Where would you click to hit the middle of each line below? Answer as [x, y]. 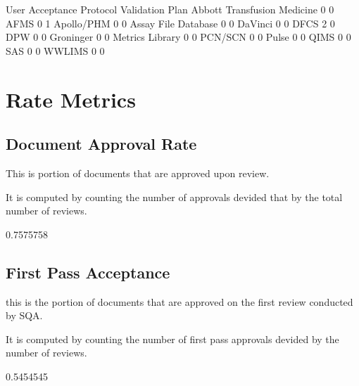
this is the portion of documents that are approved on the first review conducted [179, 301]
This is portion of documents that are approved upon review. [138, 173]
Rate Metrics [71, 99]
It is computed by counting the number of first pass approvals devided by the [172, 339]
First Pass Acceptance [88, 272]
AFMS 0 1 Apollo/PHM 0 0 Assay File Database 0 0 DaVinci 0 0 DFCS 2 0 [170, 23]
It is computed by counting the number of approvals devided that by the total [174, 197]
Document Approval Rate [101, 144]
